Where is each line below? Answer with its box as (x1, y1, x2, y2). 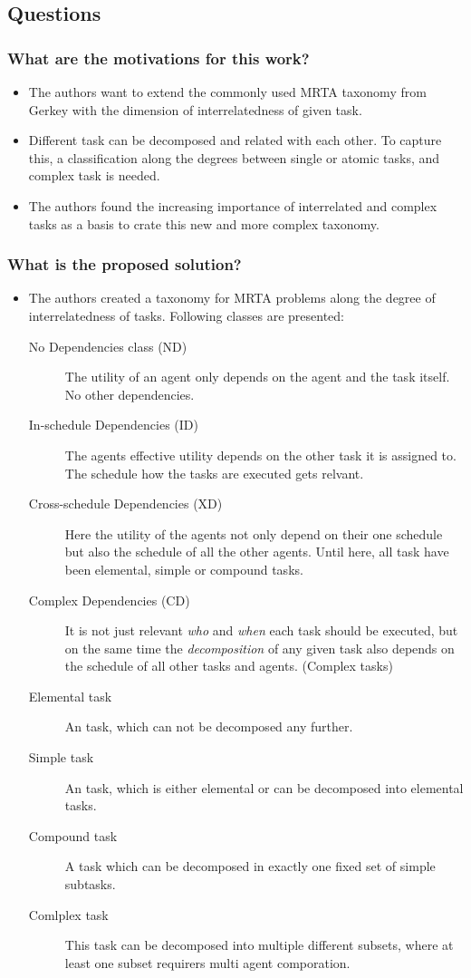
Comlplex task (28, 905, 109, 924)
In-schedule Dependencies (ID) (28, 415, 198, 434)
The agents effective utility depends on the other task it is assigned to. (64, 445, 457, 464)
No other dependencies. (64, 384, 195, 403)
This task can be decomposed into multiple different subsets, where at (64, 935, 454, 954)
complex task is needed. (28, 166, 160, 185)
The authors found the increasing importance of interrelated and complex (28, 196, 437, 215)
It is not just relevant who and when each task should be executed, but (64, 621, 458, 640)
